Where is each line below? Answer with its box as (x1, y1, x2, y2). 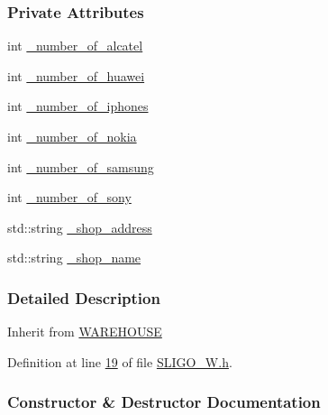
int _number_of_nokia (7, 127, 137, 145)
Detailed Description (7, 286, 160, 309)
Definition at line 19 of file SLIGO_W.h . (7, 352, 232, 371)
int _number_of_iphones (7, 97, 149, 115)
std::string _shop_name (7, 248, 141, 267)
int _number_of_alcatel (7, 36, 143, 55)
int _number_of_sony (7, 188, 132, 207)
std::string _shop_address (7, 217, 152, 236)
